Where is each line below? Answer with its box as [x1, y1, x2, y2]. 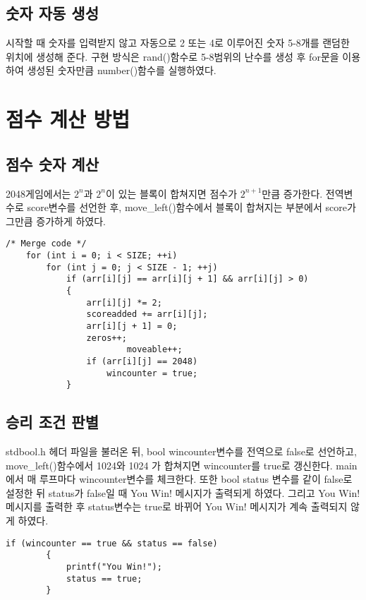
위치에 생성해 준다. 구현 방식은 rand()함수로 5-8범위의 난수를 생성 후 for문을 [6, 49, 339, 64]
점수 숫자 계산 [6, 152, 99, 174]
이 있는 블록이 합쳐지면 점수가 [105, 186, 238, 200]
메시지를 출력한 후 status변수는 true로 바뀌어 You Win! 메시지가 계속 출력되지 [6, 499, 348, 514]
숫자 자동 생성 [6, 2, 99, 24]
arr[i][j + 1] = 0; [86, 320, 178, 331]
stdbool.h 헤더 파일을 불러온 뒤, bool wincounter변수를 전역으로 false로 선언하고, [6, 444, 357, 459]
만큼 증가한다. [262, 186, 323, 200]
